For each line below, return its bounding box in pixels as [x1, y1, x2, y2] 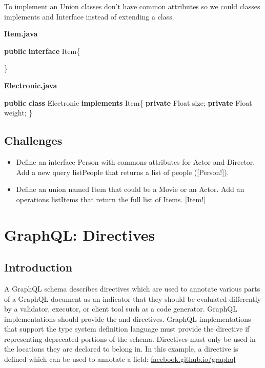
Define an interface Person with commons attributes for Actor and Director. [16, 156, 255, 167]
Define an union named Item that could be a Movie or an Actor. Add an [16, 184, 244, 195]
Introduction [4, 259, 73, 275]
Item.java [4, 28, 38, 39]
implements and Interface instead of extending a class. [4, 11, 174, 22]
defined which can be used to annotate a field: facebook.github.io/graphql [4, 354, 236, 364]
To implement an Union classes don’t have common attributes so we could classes [4, 1, 260, 11]
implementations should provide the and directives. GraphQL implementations [4, 313, 251, 324]
